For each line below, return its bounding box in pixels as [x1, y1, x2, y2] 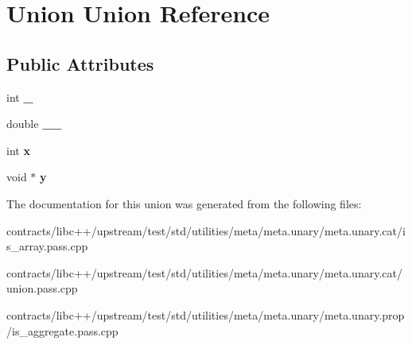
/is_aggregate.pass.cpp [6, 322, 119, 339]
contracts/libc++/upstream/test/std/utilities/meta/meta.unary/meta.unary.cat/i [6, 222, 406, 238]
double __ [6, 115, 62, 132]
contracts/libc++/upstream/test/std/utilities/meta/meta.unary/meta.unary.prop [6, 306, 405, 323]
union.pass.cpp [6, 280, 78, 297]
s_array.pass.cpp [6, 238, 88, 254]
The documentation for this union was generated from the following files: [6, 195, 362, 211]
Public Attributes [6, 51, 154, 76]
